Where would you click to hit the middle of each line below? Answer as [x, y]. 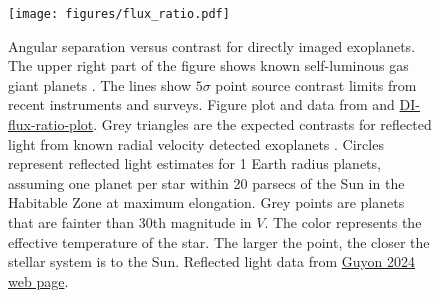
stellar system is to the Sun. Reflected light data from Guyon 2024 [212, 261]
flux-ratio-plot [51, 124]
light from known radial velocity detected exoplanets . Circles [196, 143]
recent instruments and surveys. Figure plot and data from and [201, 104]
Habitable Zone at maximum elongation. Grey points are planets [206, 202]
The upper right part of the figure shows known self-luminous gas [208, 65]
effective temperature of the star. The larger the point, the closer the [219, 241]
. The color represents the [343, 222]
